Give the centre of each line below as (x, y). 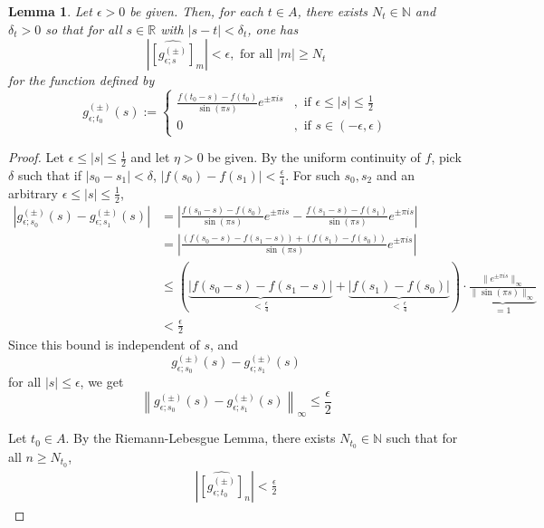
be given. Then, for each (196, 11)
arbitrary (33, 192)
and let (150, 157)
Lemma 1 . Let (50, 11)
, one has (273, 29)
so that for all (84, 29)
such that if (49, 174)
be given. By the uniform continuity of (314, 157)
